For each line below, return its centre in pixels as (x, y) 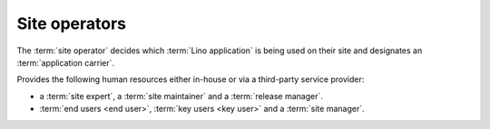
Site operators (72, 23)
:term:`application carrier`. (66, 62)
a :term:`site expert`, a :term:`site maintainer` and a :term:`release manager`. (181, 96)
